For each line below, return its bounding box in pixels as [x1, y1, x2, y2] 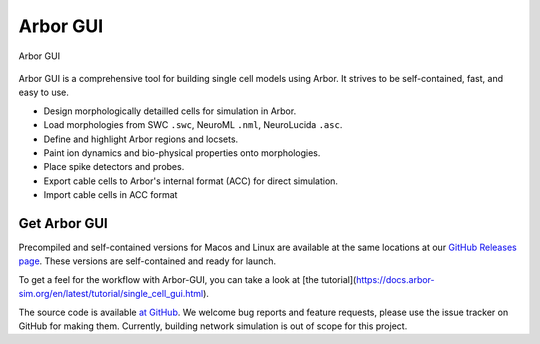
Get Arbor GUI [18, 215, 109, 232]
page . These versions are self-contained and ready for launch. [18, 255, 277, 267]
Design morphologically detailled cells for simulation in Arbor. [43, 105, 297, 117]
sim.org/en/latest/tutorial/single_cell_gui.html [18, 288, 204, 300]
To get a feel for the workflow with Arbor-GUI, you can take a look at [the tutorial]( [18, 273, 357, 285]
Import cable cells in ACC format [43, 189, 178, 201]
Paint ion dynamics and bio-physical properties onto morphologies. [43, 146, 321, 159]
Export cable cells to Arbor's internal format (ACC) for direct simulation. [43, 175, 339, 187]
